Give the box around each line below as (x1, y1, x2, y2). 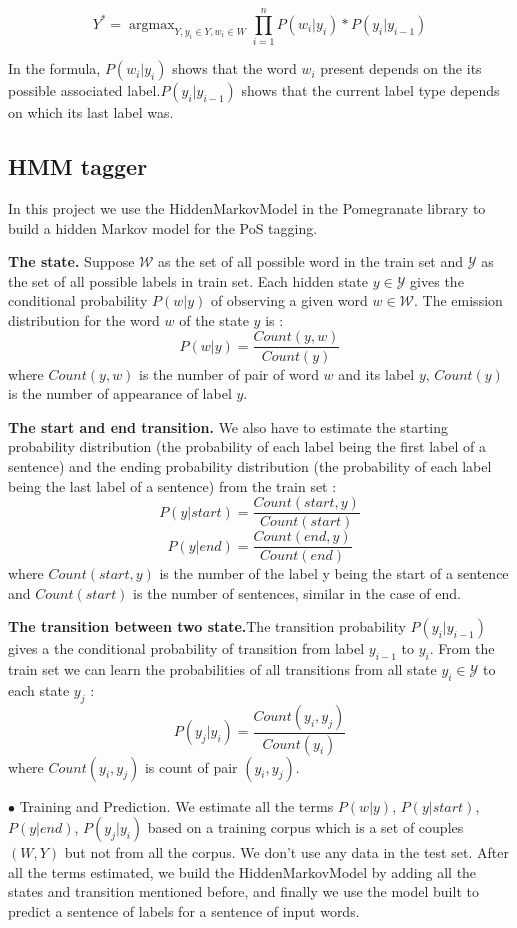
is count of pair (144, 756, 238, 777)
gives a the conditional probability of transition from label (8, 638, 365, 659)
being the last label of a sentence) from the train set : (8, 475, 337, 496)
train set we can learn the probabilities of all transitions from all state (8, 659, 437, 680)
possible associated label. (8, 80, 161, 101)
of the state (179, 309, 249, 330)
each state (8, 680, 70, 701)
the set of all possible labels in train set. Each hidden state (8, 270, 369, 291)
